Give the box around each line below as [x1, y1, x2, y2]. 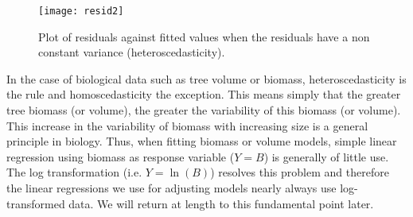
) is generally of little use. [263, 148, 389, 165]
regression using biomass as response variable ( [6, 148, 235, 165]
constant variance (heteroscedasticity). [38, 44, 225, 60]
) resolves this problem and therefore [210, 164, 389, 180]
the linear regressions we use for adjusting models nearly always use [6, 180, 337, 196]
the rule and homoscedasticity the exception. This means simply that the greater [6, 86, 401, 103]
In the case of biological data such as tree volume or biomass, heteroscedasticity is [6, 70, 407, 87]
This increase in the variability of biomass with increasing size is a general [6, 117, 368, 134]
